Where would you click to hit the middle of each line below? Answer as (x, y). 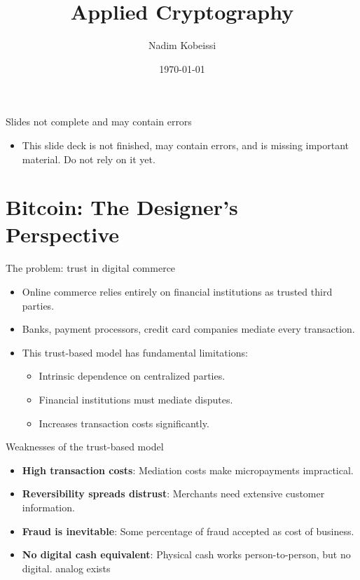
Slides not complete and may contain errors (99, 122)
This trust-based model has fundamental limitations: (135, 352)
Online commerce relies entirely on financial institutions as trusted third (177, 291)
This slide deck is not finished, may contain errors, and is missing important (186, 145)
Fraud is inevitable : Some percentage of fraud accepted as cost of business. (188, 531)
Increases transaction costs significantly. (124, 423)
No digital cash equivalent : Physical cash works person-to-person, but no (186, 554)
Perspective (63, 234)
